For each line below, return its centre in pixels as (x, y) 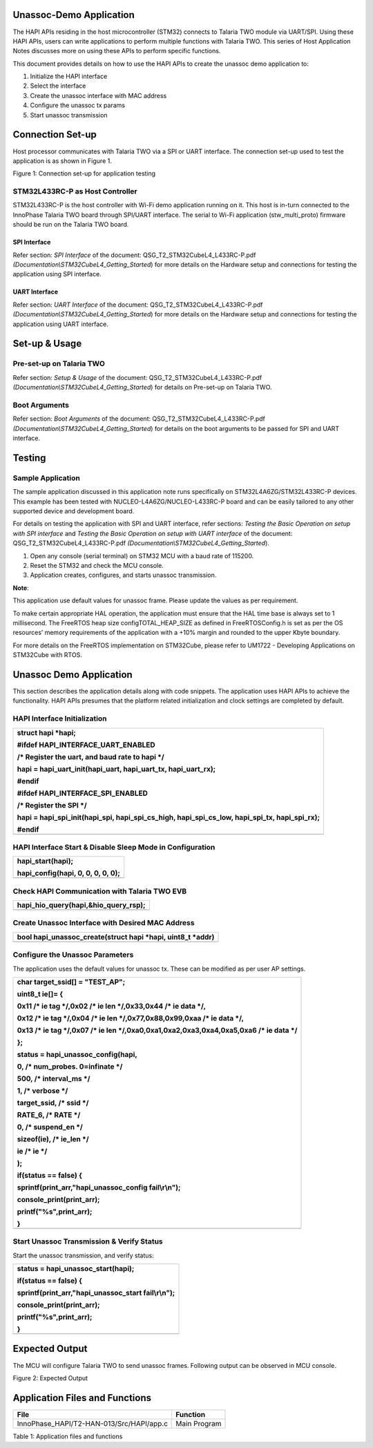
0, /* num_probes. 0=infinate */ (70, 1066)
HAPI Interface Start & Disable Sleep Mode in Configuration (114, 847)
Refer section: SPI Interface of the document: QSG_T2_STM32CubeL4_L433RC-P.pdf (134, 255)
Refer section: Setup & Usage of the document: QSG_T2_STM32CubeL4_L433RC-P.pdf (137, 377)
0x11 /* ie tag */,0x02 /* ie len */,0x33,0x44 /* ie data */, (112, 1006)
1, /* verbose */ (42, 1090)
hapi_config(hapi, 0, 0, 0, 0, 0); (68, 873)
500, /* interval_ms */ (54, 1078)
